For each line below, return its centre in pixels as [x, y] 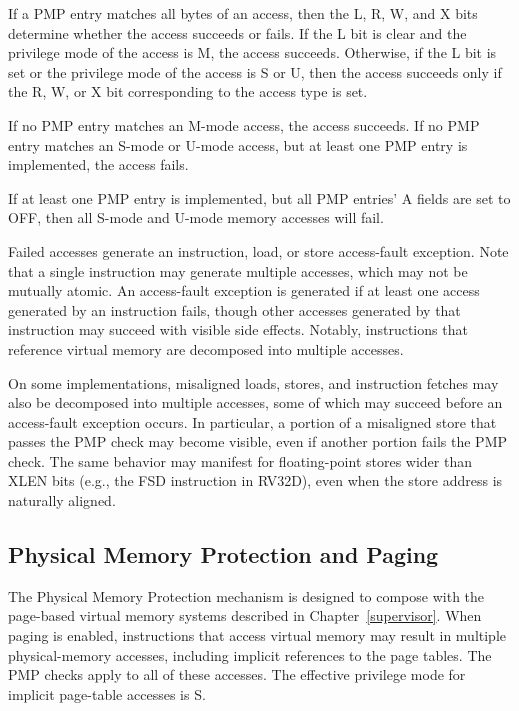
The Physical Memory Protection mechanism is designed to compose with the [246, 595]
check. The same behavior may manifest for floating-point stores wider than [240, 460]
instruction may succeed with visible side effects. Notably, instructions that [238, 329]
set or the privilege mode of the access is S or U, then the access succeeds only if [255, 71]
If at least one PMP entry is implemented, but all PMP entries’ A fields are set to [259, 197]
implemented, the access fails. [98, 164]
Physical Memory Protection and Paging [223, 554]
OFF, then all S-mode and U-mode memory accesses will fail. [196, 217]
